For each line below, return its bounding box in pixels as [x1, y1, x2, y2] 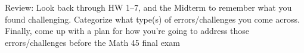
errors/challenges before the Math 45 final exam [5, 36, 180, 48]
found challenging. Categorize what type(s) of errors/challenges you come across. [5, 13, 300, 25]
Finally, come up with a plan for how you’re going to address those [5, 24, 250, 37]
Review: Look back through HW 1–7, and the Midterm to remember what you [5, 1, 292, 13]
